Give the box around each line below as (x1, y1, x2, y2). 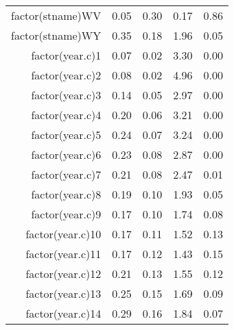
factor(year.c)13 (25, 285, 102, 301)
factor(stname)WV (11, 8, 102, 23)
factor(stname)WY (11, 27, 102, 43)
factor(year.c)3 (31, 87, 102, 103)
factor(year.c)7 (31, 166, 102, 182)
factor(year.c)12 (25, 266, 102, 281)
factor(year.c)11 (25, 246, 102, 262)
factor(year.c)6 (31, 147, 102, 162)
